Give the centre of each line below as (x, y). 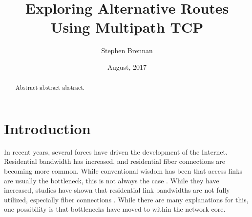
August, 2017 (127, 67)
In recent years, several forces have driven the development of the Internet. (116, 151)
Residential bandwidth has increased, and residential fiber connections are (115, 161)
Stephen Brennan (127, 50)
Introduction (47, 128)
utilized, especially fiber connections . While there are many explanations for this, (126, 199)
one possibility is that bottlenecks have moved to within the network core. (115, 209)
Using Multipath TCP (127, 27)
